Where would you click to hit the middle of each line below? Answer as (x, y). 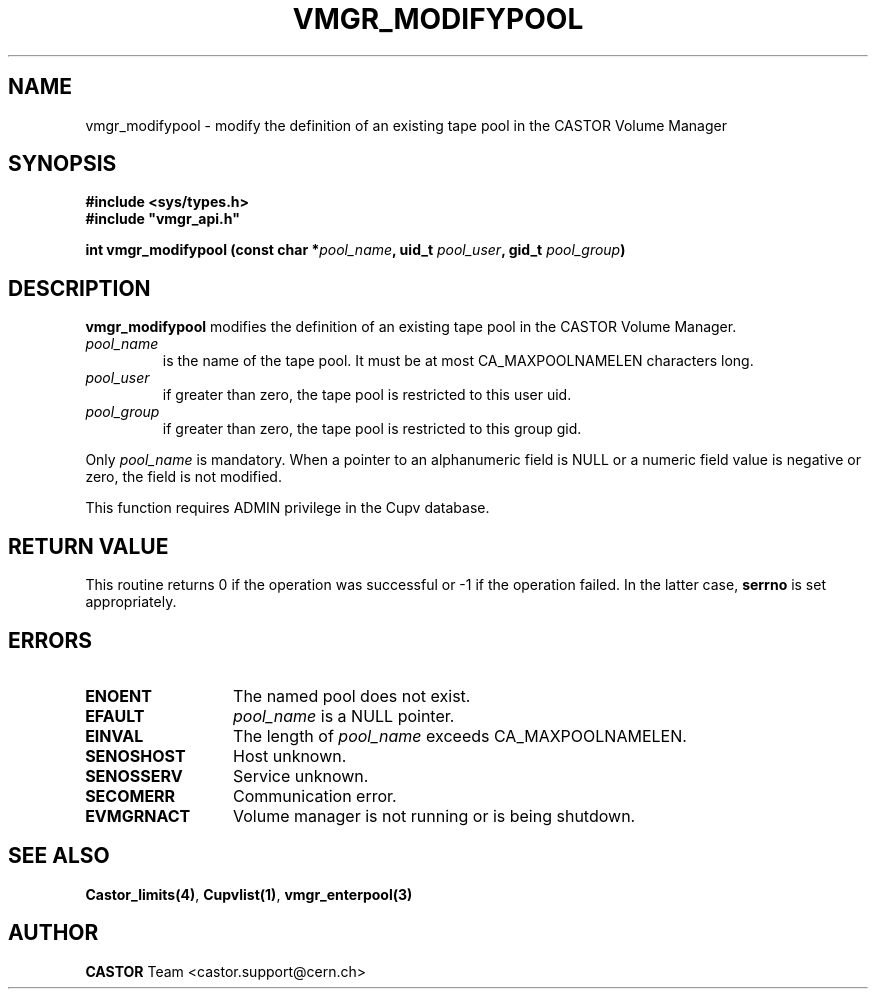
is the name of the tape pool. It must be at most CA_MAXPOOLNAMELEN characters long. (458, 361)
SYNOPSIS (62, 164)
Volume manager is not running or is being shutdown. (434, 815)
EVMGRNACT (138, 815)
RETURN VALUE (88, 546)
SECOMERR (130, 795)
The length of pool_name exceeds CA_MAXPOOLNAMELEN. (460, 735)
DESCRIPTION (79, 288)
